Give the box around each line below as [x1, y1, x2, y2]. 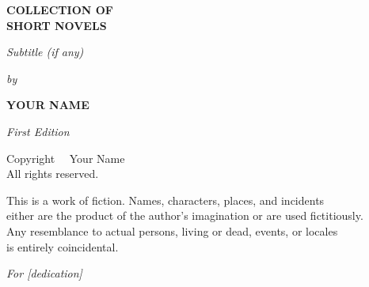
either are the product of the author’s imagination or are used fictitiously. [6, 207, 363, 224]
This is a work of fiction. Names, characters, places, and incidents [6, 191, 325, 208]
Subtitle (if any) [6, 43, 84, 60]
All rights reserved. [6, 165, 99, 182]
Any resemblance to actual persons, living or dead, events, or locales [6, 222, 338, 239]
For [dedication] [6, 265, 82, 281]
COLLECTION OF [6, 2, 113, 17]
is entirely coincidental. [6, 238, 119, 255]
